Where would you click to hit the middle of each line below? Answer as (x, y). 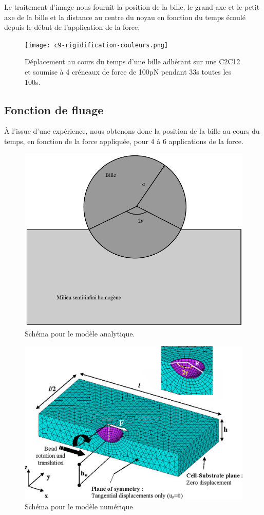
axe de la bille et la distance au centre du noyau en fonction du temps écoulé (125, 17)
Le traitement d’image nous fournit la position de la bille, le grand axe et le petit (132, 7)
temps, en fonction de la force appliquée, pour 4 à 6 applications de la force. (124, 141)
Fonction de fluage (54, 109)
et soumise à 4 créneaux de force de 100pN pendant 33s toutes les (128, 72)
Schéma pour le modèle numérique (79, 506)
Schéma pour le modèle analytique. (80, 334)
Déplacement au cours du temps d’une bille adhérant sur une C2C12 (133, 61)
